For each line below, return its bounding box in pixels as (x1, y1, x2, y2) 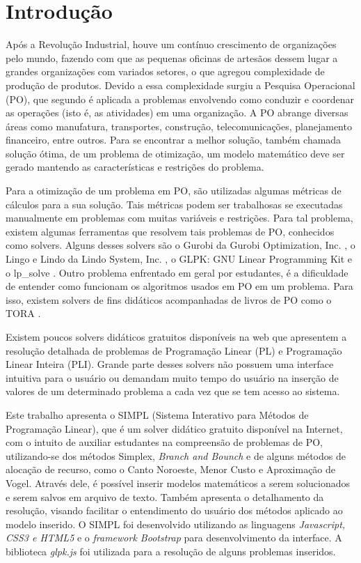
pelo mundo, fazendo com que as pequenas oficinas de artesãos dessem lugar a (6, 50, 338, 65)
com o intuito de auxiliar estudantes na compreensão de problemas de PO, (6, 435, 323, 449)
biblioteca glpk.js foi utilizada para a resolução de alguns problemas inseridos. (6, 543, 336, 558)
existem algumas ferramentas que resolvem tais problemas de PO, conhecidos (6, 224, 335, 238)
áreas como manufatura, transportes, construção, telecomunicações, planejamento (6, 118, 352, 133)
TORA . (6, 306, 41, 321)
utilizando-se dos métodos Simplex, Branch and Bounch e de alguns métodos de (6, 448, 346, 463)
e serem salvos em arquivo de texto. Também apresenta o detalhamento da (6, 489, 324, 504)
